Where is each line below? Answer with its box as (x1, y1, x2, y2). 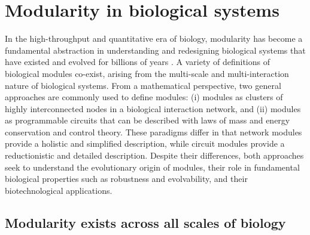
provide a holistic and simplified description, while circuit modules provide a (5, 137, 285, 150)
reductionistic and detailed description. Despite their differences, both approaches (5, 149, 304, 162)
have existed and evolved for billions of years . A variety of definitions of (5, 55, 271, 68)
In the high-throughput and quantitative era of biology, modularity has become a (5, 32, 303, 45)
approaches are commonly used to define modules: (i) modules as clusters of (5, 91, 283, 103)
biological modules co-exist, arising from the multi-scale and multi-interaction (5, 67, 289, 79)
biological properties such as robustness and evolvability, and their (5, 172, 248, 185)
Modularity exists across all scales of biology (5, 213, 286, 231)
